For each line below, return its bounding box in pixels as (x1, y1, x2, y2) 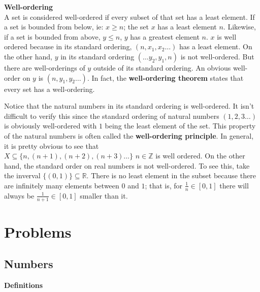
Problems (4, 221, 72, 242)
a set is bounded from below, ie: (4, 21, 104, 32)
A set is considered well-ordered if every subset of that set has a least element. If (4, 11, 255, 22)
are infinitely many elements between (4, 180, 119, 190)
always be (4, 190, 35, 201)
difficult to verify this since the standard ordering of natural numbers (4, 110, 219, 121)
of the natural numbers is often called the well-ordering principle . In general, (4, 130, 254, 141)
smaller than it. (80, 190, 128, 201)
